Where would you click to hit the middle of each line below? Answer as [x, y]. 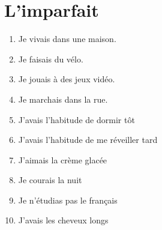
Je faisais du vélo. [51, 59]
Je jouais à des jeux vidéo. [67, 79]
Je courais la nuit [50, 180]
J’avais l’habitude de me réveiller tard [88, 140]
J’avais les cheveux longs [63, 220]
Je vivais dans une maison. [67, 39]
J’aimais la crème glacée [63, 159]
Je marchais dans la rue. [63, 99]
